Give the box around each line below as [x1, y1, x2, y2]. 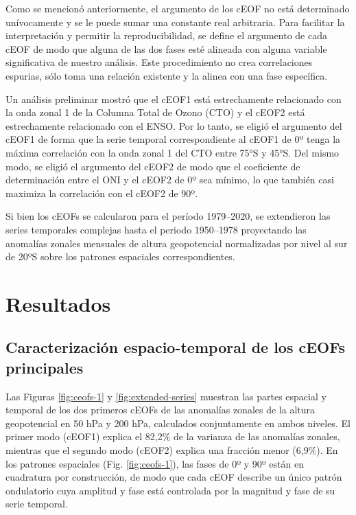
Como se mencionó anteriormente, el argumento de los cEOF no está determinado [5, 1, 350, 15]
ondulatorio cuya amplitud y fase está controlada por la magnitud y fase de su [5, 483, 335, 497]
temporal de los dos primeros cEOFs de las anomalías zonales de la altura [5, 402, 315, 417]
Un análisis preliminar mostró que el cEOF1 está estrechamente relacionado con [5, 91, 342, 106]
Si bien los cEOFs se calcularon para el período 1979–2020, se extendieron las [5, 209, 331, 223]
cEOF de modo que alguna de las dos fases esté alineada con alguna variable [5, 41, 327, 56]
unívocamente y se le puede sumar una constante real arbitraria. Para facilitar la [5, 14, 345, 29]
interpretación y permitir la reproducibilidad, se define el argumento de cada [5, 28, 327, 43]
